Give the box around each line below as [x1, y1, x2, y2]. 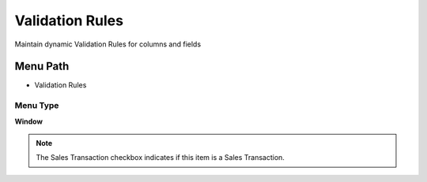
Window [14, 117, 43, 126]
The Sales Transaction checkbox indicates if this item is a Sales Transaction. [36, 153, 285, 162]
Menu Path [14, 60, 70, 73]
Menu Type [14, 100, 59, 111]
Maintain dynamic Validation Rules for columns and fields [14, 39, 202, 49]
